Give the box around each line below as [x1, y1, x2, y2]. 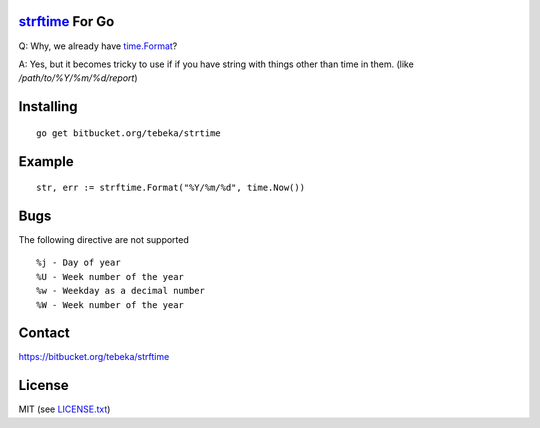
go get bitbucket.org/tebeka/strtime [36, 127, 222, 139]
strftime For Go [18, 13, 115, 30]
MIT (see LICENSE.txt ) [18, 403, 111, 415]
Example [18, 153, 74, 170]
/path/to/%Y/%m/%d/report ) [18, 72, 139, 84]
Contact [18, 325, 70, 342]
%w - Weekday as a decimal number [36, 285, 205, 297]
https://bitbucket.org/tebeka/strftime [18, 351, 170, 363]
